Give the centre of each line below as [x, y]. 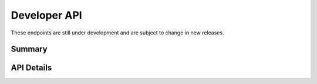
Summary [29, 49]
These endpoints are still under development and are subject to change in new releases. [117, 33]
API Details [31, 68]
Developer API [46, 15]
